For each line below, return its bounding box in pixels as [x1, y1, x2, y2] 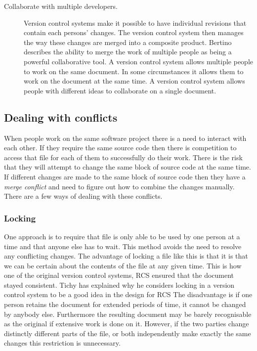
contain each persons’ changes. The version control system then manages [24, 27, 244, 38]
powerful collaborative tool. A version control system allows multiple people [24, 56, 254, 66]
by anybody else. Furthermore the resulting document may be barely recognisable [4, 308, 252, 319]
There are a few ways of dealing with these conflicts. [4, 191, 163, 201]
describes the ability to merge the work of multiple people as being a [24, 46, 232, 57]
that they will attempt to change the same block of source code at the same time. [4, 162, 251, 172]
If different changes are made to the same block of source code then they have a [4, 171, 246, 181]
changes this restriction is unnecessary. [4, 338, 121, 348]
